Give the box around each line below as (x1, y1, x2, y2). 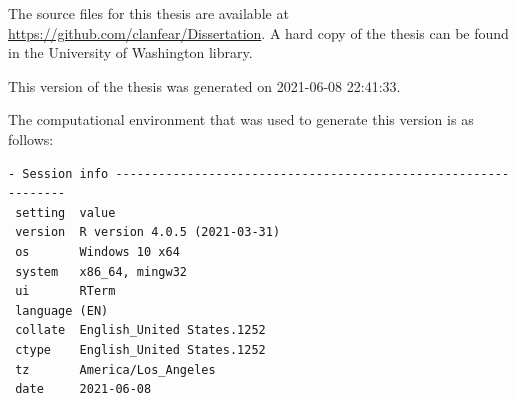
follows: (8, 128, 54, 149)
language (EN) (15, 303, 109, 318)
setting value (15, 205, 116, 220)
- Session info (8, 166, 109, 181)
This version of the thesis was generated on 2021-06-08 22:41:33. (8, 75, 401, 96)
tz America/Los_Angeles (15, 362, 216, 377)
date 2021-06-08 (15, 382, 152, 397)
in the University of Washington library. (8, 42, 253, 63)
